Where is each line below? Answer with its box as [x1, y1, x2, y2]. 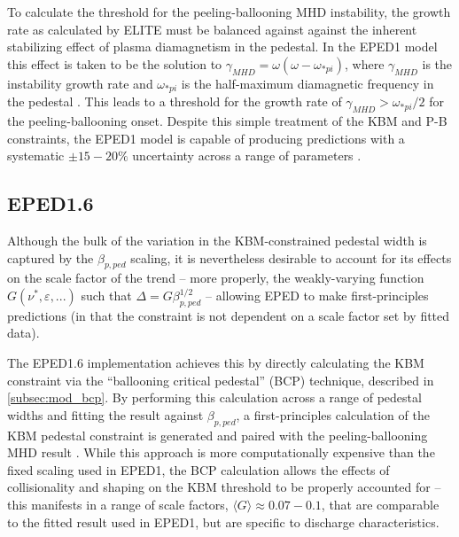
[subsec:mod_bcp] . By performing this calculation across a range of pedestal [7, 388, 422, 407]
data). [7, 323, 40, 342]
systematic [7, 146, 65, 165]
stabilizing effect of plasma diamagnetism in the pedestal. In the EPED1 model [7, 37, 438, 56]
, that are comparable [321, 494, 440, 513]
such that [81, 286, 132, 304]
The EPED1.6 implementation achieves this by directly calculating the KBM [7, 353, 424, 371]
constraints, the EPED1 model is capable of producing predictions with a [7, 128, 405, 147]
